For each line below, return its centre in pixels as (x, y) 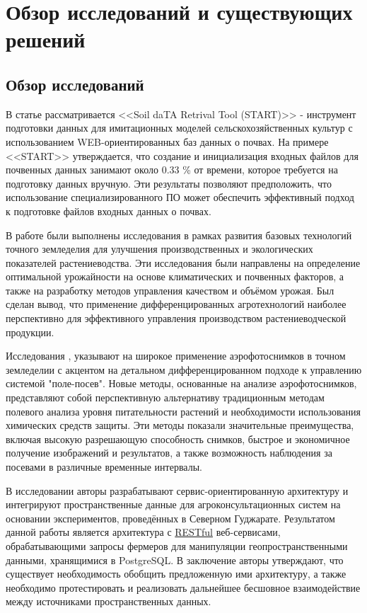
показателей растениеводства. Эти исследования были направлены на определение (183, 262)
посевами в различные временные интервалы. (104, 467)
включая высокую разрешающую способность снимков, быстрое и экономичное (178, 439)
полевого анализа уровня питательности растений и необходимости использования (183, 411)
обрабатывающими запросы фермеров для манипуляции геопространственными (177, 545)
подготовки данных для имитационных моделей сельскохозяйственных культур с (179, 128)
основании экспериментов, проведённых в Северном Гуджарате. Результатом (170, 518)
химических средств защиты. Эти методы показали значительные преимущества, (180, 425)
